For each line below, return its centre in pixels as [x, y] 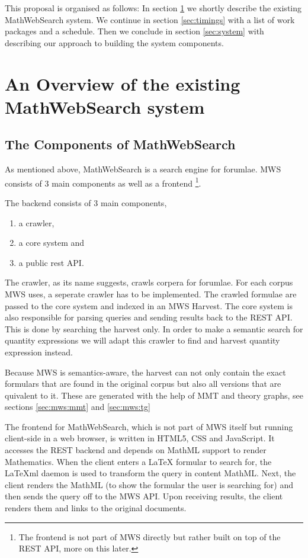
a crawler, [36, 222]
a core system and [52, 243]
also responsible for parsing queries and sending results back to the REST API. [149, 317]
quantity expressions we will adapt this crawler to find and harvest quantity [142, 340]
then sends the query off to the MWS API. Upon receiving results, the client [144, 496]
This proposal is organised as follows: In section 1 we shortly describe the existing [153, 8]
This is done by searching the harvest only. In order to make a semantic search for [154, 328]
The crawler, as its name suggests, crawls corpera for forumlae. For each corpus [149, 282]
